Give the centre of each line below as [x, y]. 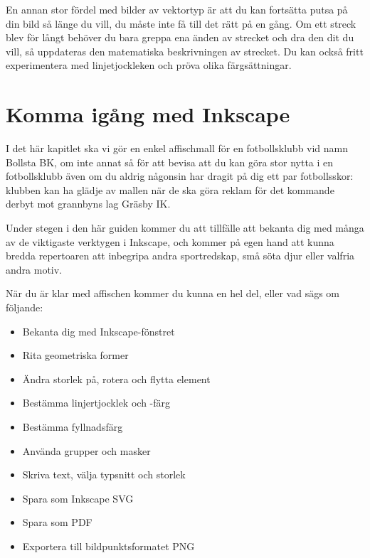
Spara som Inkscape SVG [78, 498]
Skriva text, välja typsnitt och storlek [104, 474]
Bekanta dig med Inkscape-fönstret [99, 331]
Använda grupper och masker [86, 450]
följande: [25, 307]
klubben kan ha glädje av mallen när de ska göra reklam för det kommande [170, 189]
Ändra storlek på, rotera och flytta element [116, 379]
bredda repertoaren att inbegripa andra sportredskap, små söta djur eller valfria [180, 256]
